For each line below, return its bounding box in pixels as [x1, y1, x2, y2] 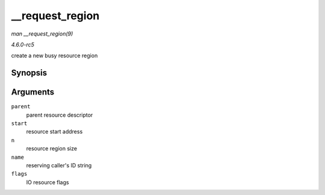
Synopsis [11, 68, 48, 78]
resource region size [26, 145, 78, 152]
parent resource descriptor [26, 111, 93, 119]
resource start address [26, 128, 83, 135]
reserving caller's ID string [26, 161, 92, 169]
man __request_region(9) [11, 30, 73, 37]
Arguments [11, 87, 55, 97]
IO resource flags [26, 178, 69, 186]
